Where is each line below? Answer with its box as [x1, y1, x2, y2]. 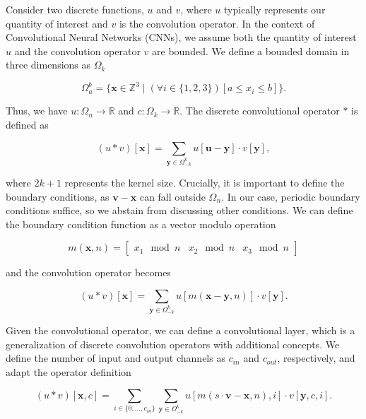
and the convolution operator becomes [6, 265, 171, 280]
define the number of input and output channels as [6, 350, 225, 365]
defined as [6, 117, 49, 132]
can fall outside [139, 189, 206, 203]
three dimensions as [6, 57, 91, 72]
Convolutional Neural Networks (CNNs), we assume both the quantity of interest [6, 30, 357, 45]
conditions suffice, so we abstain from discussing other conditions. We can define [6, 203, 353, 218]
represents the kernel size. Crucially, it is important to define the [64, 175, 345, 189]
